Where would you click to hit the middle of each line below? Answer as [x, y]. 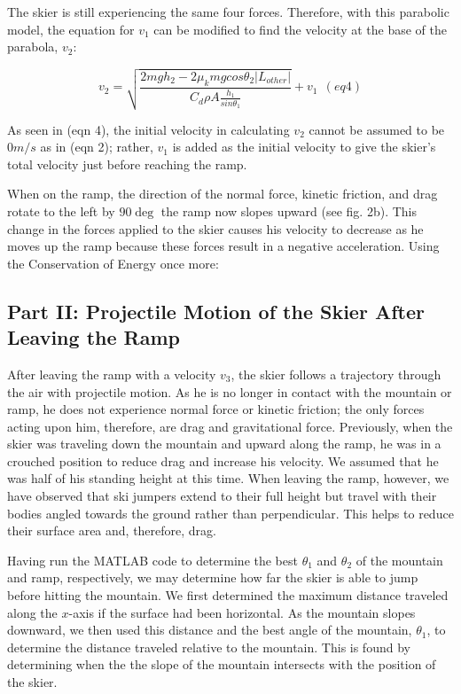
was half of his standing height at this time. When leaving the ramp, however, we [228, 478]
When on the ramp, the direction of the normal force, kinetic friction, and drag [223, 194]
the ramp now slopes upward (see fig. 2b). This [289, 211]
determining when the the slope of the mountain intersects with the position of [222, 664]
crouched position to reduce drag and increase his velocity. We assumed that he [223, 460]
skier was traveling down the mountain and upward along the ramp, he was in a [224, 444]
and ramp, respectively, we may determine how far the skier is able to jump [213, 577]
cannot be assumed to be [377, 129]
